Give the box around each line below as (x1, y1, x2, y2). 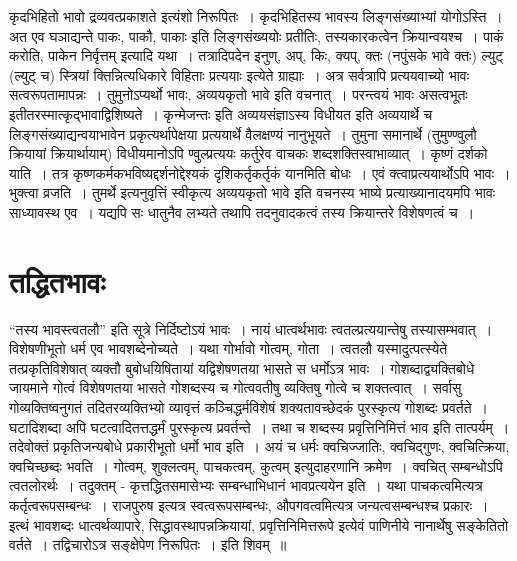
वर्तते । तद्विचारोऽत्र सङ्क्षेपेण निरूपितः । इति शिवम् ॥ (9, 534, 287, 555)
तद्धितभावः (9, 260, 106, 301)
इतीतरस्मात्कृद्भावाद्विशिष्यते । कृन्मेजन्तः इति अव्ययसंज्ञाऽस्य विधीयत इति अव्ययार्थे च (9, 103, 433, 124)
